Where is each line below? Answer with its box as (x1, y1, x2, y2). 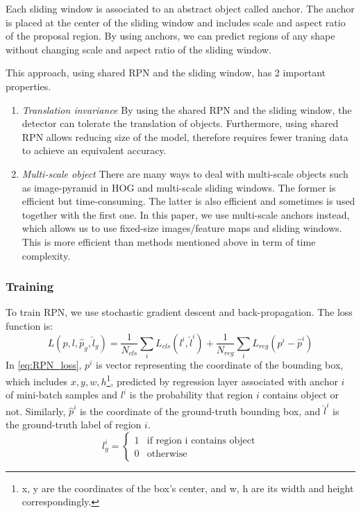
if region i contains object (146, 435, 255, 446)
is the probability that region (129, 387, 253, 402)
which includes (6, 373, 68, 388)
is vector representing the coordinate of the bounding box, (95, 358, 344, 372)
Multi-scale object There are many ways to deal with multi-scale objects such (22, 166, 349, 180)
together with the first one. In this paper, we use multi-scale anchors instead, (22, 207, 350, 221)
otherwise (146, 448, 187, 459)
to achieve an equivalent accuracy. (22, 143, 167, 158)
